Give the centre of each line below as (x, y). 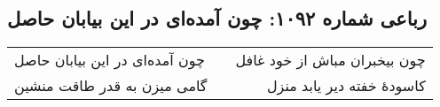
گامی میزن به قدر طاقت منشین (111, 86)
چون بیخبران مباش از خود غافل (330, 60)
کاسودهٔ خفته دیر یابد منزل (346, 86)
